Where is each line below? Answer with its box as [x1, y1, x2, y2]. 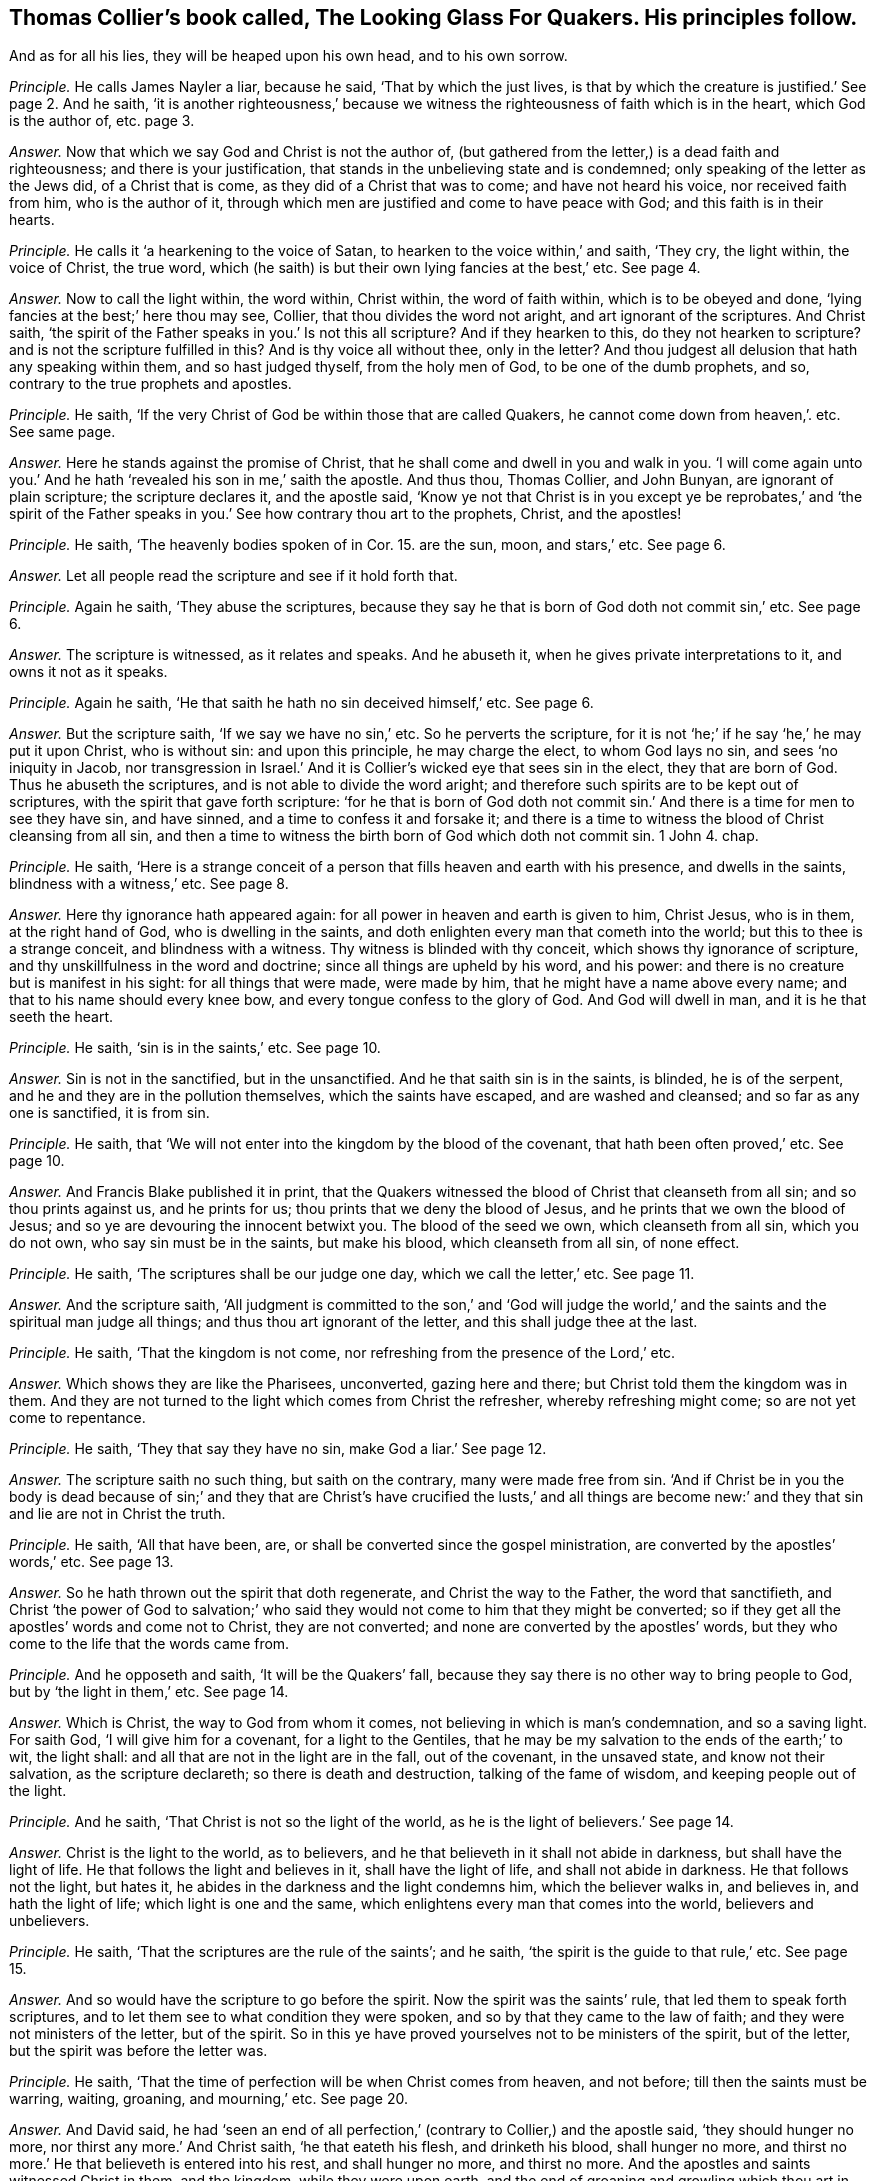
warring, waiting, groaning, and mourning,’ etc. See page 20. [9, 2090, 408, 2108]
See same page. [9, 423, 116, 441]
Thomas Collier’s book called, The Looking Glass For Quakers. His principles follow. [9, 5, 858, 30]
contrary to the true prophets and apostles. [9, 375, 292, 393]
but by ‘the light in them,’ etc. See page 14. [9, 1683, 289, 1701]
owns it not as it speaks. [9, 663, 168, 681]
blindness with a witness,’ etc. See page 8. [9, 875, 289, 893]
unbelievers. [9, 1912, 90, 1930]
